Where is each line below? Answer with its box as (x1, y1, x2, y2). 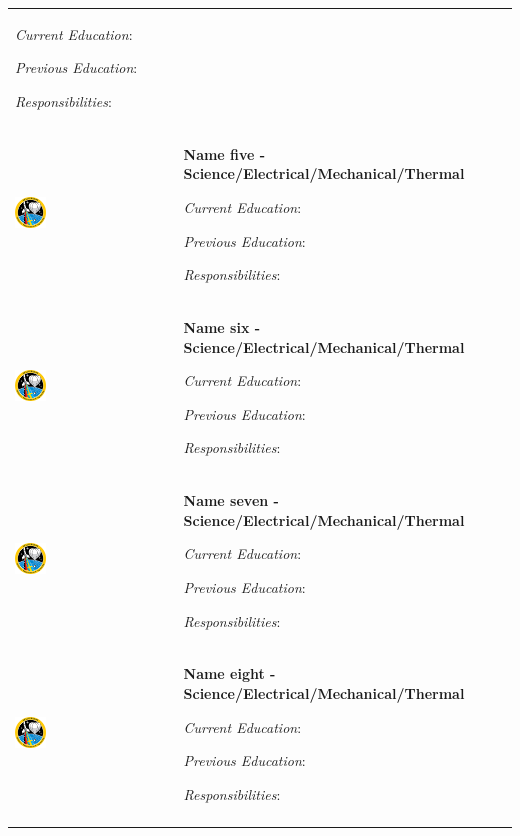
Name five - (183, 143, 266, 164)
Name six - (183, 317, 261, 337)
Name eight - (183, 663, 276, 684)
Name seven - (183, 490, 279, 511)
